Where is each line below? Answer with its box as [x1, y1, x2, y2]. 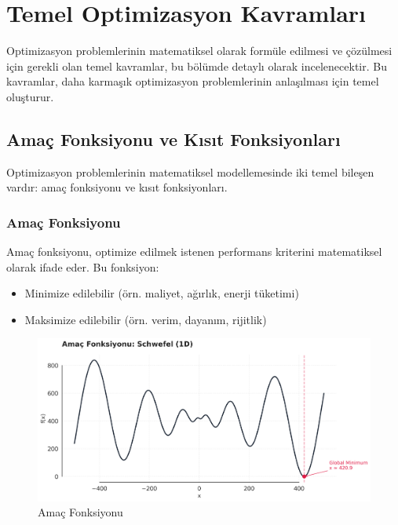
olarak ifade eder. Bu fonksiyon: [6, 258, 159, 275]
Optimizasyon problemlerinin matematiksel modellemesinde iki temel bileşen [6, 163, 374, 180]
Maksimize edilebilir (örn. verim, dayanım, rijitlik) [24, 311, 267, 327]
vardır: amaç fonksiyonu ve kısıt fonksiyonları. [6, 179, 228, 195]
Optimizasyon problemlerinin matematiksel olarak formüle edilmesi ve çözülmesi [6, 42, 393, 59]
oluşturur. [6, 88, 54, 104]
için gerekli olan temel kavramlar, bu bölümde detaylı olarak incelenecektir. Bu [6, 57, 387, 74]
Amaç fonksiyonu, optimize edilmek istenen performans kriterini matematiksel [6, 243, 382, 260]
